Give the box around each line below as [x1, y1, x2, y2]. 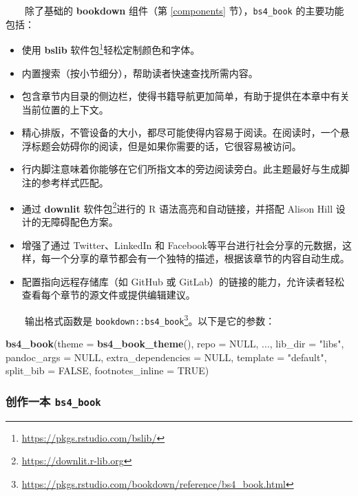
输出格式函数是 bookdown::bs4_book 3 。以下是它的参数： [25, 311, 275, 327]
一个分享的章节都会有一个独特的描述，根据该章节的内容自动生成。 [50, 251, 350, 266]
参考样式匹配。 [41, 175, 109, 190]
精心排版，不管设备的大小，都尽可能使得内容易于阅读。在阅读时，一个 [21, 125, 340, 140]
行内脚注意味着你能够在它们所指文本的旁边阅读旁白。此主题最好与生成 [21, 162, 340, 176]
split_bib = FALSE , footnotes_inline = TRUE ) [6, 363, 209, 378]
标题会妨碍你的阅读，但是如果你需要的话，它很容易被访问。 [31, 138, 302, 153]
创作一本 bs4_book [6, 392, 101, 409]
